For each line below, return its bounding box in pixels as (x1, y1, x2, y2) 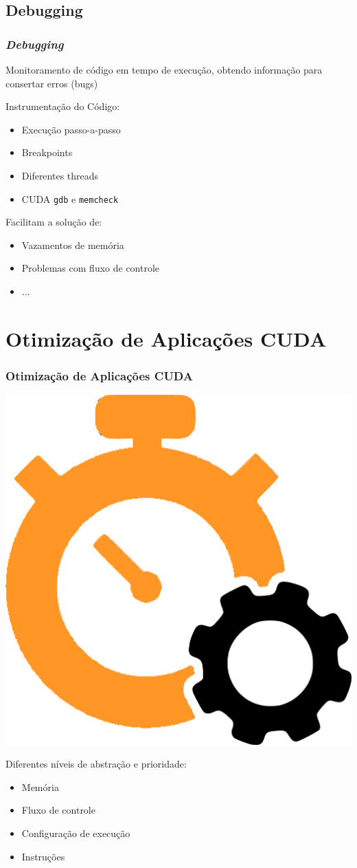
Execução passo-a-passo (21, 122, 121, 136)
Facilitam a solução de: (5, 215, 102, 229)
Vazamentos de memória (21, 237, 124, 252)
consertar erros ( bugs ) (5, 76, 98, 90)
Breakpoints (21, 145, 73, 160)
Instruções (21, 849, 65, 863)
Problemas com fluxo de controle (21, 261, 160, 275)
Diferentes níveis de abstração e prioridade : (5, 757, 187, 771)
